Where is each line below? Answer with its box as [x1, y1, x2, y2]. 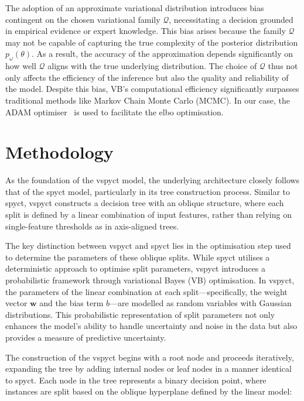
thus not [268, 60, 298, 72]
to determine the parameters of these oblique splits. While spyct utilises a [5, 251, 270, 263]
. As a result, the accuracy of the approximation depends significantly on [31, 47, 293, 60]
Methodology [5, 140, 114, 164]
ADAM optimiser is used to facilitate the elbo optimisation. [5, 105, 224, 118]
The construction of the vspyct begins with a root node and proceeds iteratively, [5, 351, 294, 363]
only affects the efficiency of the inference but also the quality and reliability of [5, 71, 289, 83]
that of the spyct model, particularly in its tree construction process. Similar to [5, 185, 290, 197]
